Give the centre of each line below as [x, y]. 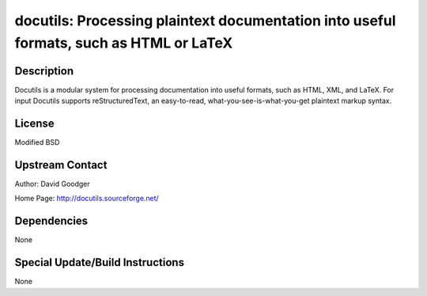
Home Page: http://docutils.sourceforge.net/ [87, 199]
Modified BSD [37, 142]
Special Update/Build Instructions [100, 262]
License [34, 124]
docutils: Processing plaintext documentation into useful [205, 21]
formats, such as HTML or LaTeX [124, 43]
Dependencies [51, 221]
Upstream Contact [61, 165]
